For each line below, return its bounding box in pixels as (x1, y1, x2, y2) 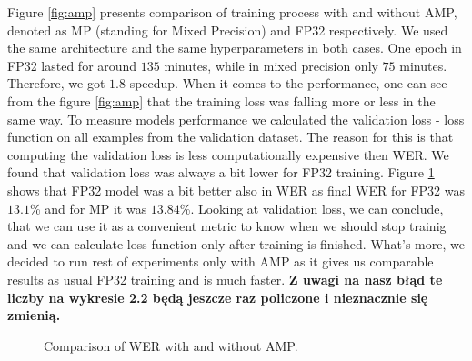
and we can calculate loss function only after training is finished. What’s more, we (7, 234, 465, 253)
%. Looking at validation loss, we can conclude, (179, 198, 444, 217)
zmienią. (7, 306, 61, 325)
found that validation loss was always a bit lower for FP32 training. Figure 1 (7, 163, 435, 182)
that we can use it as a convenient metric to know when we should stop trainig (7, 216, 447, 236)
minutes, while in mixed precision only (164, 55, 378, 75)
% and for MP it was (29, 198, 147, 217)
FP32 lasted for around (7, 55, 137, 75)
